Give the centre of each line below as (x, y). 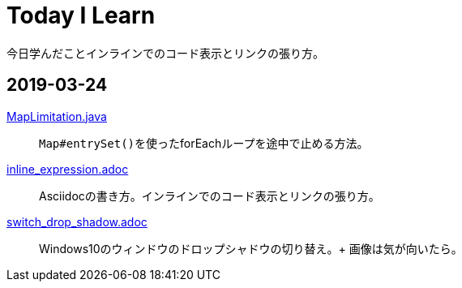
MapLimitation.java (57, 116)
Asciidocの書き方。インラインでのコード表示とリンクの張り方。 (210, 196)
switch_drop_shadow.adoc (77, 221)
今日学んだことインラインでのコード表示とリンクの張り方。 (165, 53)
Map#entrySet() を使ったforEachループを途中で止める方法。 (204, 143)
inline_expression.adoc (68, 169)
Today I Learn (81, 15)
